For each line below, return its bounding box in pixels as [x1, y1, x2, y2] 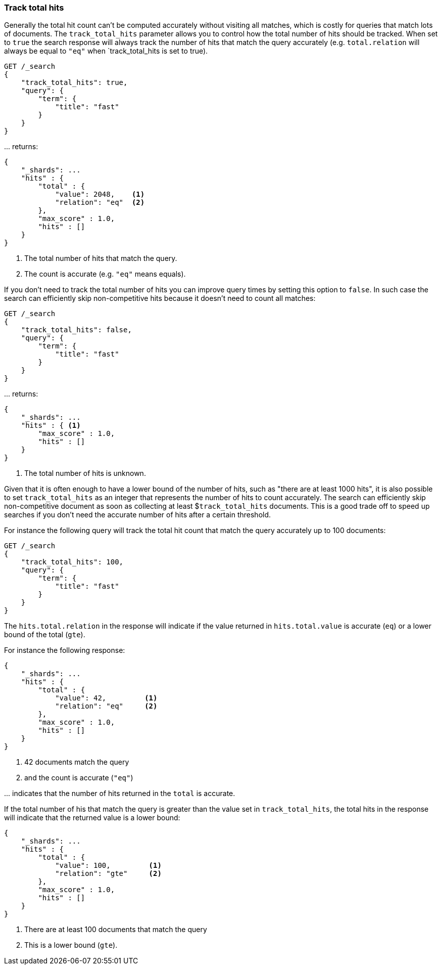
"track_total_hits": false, [21, 326, 132, 334]
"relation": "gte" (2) [55, 869, 162, 878]
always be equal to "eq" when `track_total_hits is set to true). [4, 47, 208, 56]
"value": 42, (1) [55, 694, 158, 702]
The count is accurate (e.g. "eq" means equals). [24, 270, 186, 279]
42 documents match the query [24, 758, 129, 767]
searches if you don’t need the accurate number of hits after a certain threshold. [4, 510, 271, 519]
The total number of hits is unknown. [24, 469, 146, 478]
